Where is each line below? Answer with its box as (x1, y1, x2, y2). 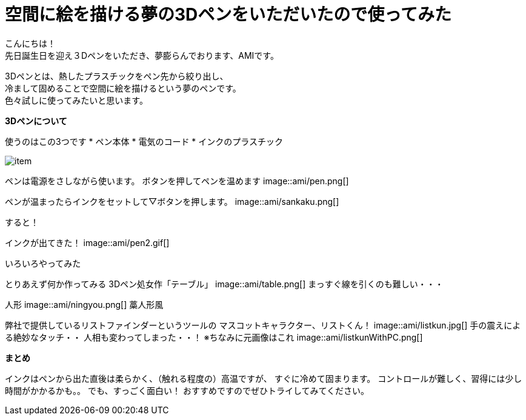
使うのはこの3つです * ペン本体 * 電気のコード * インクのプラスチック (5, 136, 284, 147)
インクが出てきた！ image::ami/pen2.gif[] (5, 237, 170, 248)
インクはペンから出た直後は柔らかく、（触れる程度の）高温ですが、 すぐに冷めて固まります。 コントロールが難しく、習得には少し (5, 373, 522, 384)
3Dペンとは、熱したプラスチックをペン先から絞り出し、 (5, 70, 228, 81)
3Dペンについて (5, 115, 67, 126)
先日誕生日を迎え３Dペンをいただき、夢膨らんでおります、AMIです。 (5, 50, 279, 61)
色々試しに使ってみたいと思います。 (5, 95, 148, 105)
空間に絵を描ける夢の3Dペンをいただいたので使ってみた (5, 4, 451, 25)
